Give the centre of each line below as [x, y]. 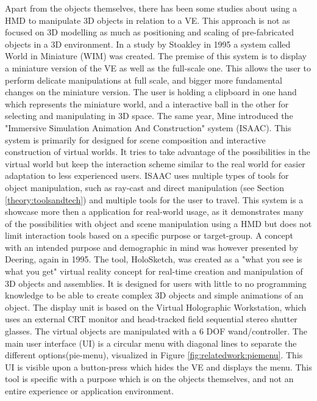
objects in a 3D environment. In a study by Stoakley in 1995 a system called [148, 44]
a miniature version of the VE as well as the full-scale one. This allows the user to [158, 67]
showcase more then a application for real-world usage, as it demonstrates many [154, 211]
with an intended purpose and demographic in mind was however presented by [152, 247]
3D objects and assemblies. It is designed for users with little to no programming [156, 283]
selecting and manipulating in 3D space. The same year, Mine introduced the [149, 116]
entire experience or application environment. [90, 391]
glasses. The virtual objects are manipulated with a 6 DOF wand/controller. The [156, 331]
